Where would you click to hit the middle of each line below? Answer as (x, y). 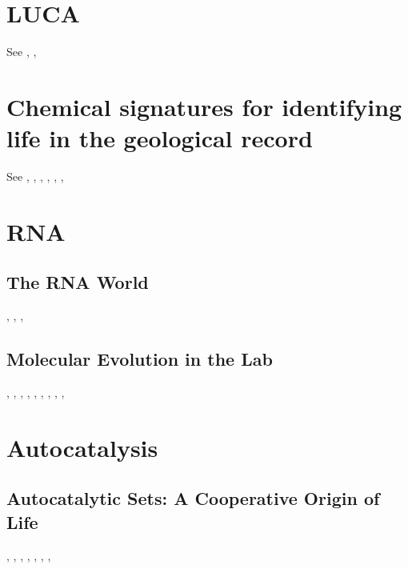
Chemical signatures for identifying (204, 106)
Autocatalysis (82, 447)
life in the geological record (160, 138)
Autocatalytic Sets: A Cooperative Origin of (193, 498)
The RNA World (78, 282)
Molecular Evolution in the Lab (140, 359)
